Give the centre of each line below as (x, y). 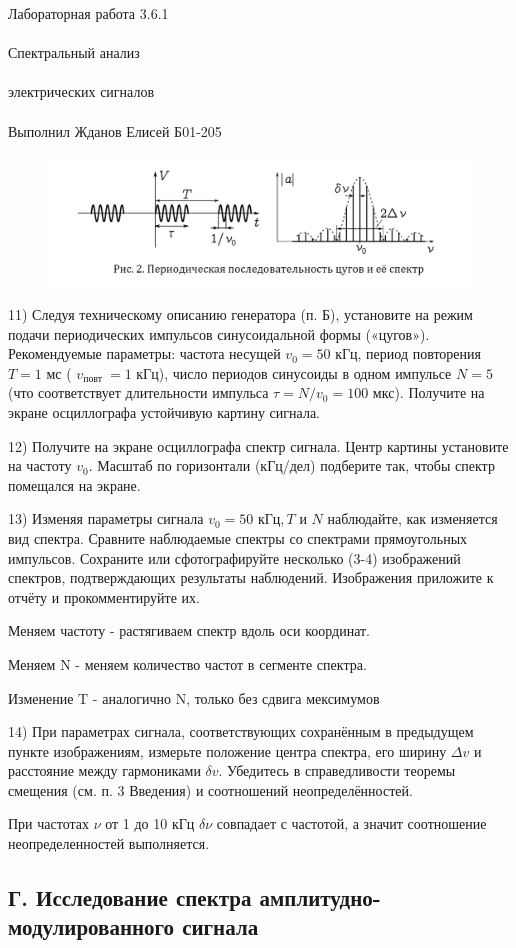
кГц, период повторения (408, 353)
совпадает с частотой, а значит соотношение (351, 823)
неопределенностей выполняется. (109, 843)
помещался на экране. (74, 484)
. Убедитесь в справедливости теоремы (337, 770)
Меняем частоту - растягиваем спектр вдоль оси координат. (189, 630)
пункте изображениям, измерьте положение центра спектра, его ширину (227, 750)
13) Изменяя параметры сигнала (106, 518)
